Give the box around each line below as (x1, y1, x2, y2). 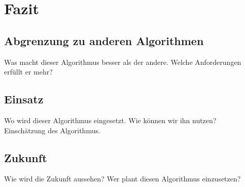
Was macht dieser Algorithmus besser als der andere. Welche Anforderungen (4, 56, 241, 67)
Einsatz (4, 91, 44, 107)
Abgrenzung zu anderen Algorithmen (4, 32, 204, 48)
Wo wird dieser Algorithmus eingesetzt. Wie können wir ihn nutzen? (4, 115, 217, 125)
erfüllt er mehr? (4, 66, 53, 77)
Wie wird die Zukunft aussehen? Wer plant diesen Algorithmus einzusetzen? (4, 173, 241, 184)
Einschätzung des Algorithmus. (4, 125, 100, 135)
